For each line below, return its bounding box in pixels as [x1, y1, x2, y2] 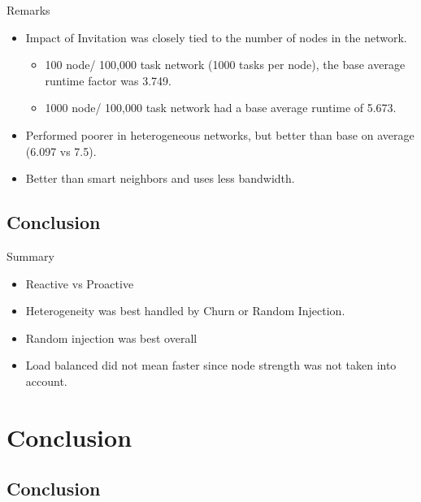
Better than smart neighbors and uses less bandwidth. [25, 170, 295, 187]
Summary [7, 247, 54, 264]
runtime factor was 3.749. [45, 71, 171, 89]
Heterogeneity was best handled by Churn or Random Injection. [25, 302, 345, 319]
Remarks [7, 2, 50, 18]
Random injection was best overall [25, 329, 197, 346]
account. [25, 372, 67, 389]
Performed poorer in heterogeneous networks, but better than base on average [25, 126, 414, 143]
